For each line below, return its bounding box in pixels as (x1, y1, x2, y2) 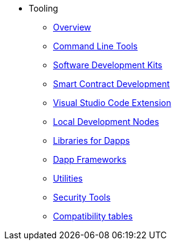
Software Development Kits (53, 60, 163, 70)
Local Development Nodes (53, 116, 160, 127)
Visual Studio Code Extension (53, 98, 171, 108)
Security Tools (53, 192, 111, 202)
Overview (53, 22, 91, 32)
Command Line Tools (53, 41, 138, 51)
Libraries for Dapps (53, 135, 130, 146)
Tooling (29, 3, 58, 13)
